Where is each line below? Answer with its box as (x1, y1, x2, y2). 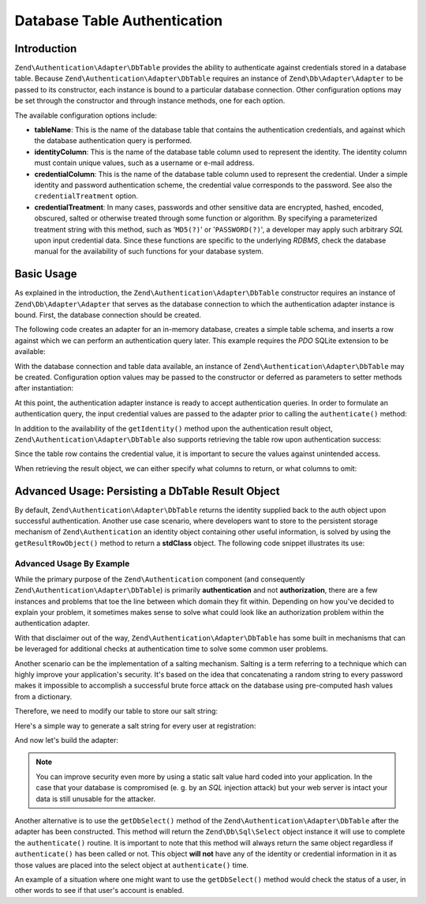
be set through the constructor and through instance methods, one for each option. (14, 96, 286, 106)
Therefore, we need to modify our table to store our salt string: (14, 706, 219, 716)
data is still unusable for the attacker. (35, 794, 156, 804)
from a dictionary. (14, 691, 73, 701)
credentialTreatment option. (34, 191, 138, 201)
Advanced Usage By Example (14, 558, 130, 569)
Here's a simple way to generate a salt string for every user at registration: (14, 721, 256, 730)
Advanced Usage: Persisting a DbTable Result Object (14, 484, 280, 498)
